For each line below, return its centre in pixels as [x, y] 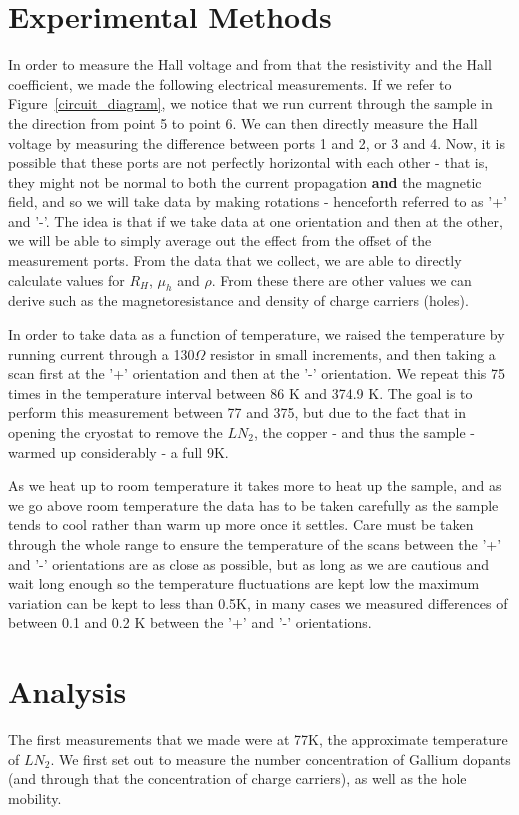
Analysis [67, 691]
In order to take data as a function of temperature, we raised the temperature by [256, 334]
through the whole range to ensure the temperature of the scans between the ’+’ [255, 543]
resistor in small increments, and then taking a [352, 353]
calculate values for [66, 279]
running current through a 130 [101, 353]
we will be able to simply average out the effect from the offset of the [220, 240]
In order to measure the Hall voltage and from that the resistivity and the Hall [250, 64]
